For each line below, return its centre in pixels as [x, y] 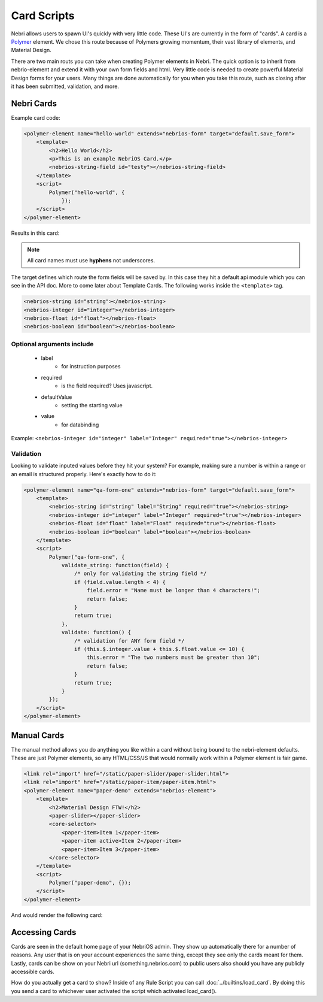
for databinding [80, 425]
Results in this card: [35, 233]
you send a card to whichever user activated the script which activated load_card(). [114, 991]
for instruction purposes [91, 367]
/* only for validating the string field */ [140, 574]
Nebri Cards [34, 103]
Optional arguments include [52, 344]
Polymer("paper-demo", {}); [90, 883]
